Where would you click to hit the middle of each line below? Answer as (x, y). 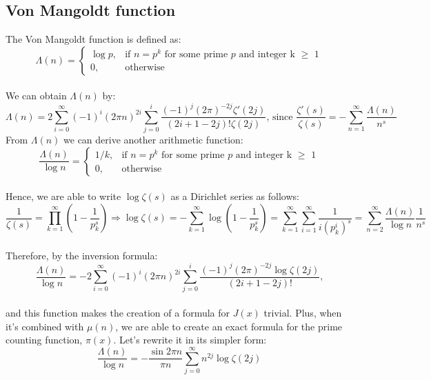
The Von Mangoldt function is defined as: (93, 39)
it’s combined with (45, 326)
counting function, (44, 340)
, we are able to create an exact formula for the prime (229, 326)
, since (280, 117)
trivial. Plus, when (303, 313)
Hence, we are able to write (63, 196)
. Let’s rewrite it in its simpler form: (190, 340)
